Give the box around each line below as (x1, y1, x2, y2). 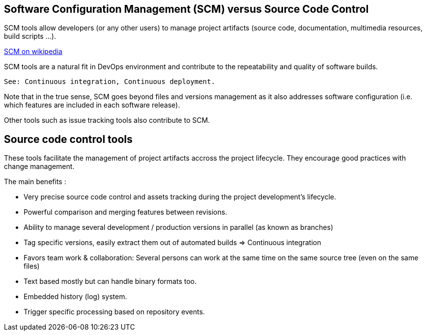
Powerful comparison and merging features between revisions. (24, 208, 227, 217)
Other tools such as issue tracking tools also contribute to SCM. (4, 116, 210, 125)
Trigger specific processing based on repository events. (24, 307, 205, 316)
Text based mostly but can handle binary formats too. (24, 277, 197, 286)
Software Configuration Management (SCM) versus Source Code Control (4, 3, 369, 15)
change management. (4, 162, 75, 171)
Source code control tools (4, 133, 133, 145)
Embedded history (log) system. (24, 292, 127, 301)
